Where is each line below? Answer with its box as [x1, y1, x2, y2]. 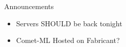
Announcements [4, 1, 54, 11]
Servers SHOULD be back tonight [16, 18, 122, 28]
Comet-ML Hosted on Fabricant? [16, 35, 120, 45]
